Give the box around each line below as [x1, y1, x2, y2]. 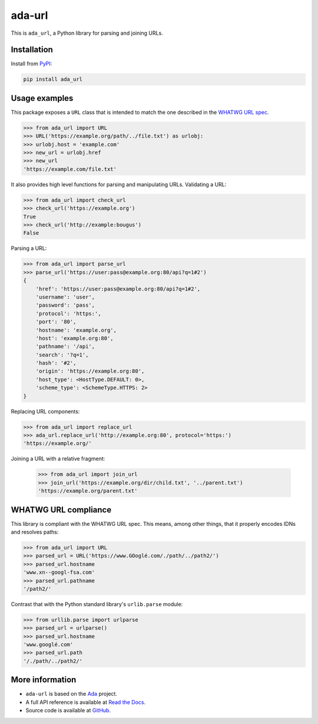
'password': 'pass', [35, 302, 95, 309]
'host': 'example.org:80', [35, 335, 114, 341]
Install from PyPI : [11, 60, 52, 67]
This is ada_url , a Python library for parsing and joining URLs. [11, 29, 163, 37]
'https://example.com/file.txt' [23, 166, 117, 172]
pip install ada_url [23, 76, 82, 83]
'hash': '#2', [35, 360, 77, 367]
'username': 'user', [35, 294, 95, 300]
